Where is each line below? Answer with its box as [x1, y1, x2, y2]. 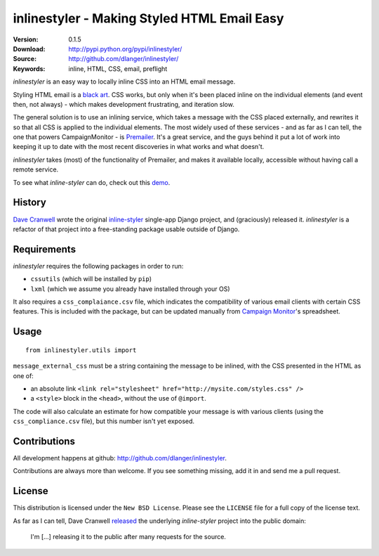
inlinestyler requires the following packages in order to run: [13, 261, 184, 270]
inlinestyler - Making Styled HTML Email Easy [13, 11, 284, 26]
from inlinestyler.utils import [25, 346, 137, 354]
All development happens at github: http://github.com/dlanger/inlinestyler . [13, 454, 227, 463]
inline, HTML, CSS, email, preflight [68, 64, 168, 73]
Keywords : [13, 64, 46, 73]
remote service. [13, 165, 59, 174]
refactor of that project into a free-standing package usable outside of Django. [13, 225, 240, 233]
